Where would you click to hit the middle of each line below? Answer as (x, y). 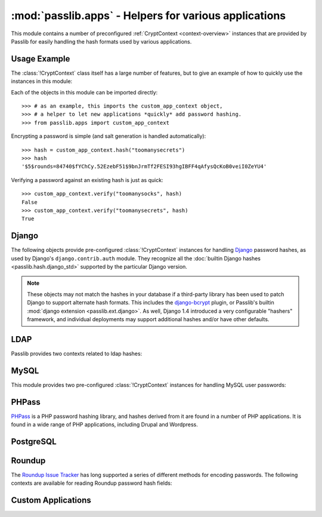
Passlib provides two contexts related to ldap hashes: (77, 353)
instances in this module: (42, 81)
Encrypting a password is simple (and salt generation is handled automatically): (109, 136)
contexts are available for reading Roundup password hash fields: (92, 483)
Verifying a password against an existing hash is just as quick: (87, 180)
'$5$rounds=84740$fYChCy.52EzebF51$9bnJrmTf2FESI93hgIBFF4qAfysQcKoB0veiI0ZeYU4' (144, 167)
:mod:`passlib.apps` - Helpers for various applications (148, 16)
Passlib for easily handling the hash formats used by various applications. (101, 41)
